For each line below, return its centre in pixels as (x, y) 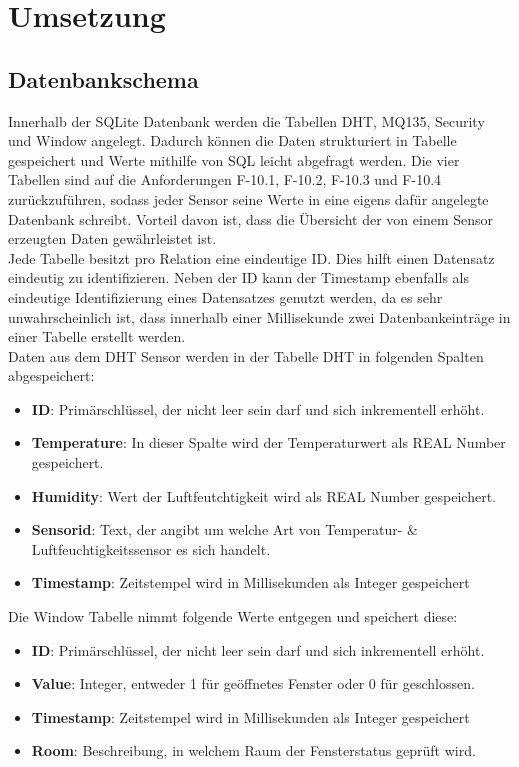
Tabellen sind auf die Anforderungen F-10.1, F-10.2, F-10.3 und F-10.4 (225, 179)
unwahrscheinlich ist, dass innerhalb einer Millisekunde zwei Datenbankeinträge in (259, 316)
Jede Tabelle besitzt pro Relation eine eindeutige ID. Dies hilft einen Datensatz (251, 257)
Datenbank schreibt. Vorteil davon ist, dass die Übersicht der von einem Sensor (251, 218)
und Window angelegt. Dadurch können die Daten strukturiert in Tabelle (232, 140)
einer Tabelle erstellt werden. (97, 336)
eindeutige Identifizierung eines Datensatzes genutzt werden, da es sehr (225, 296)
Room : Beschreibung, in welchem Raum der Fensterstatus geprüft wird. (253, 750)
